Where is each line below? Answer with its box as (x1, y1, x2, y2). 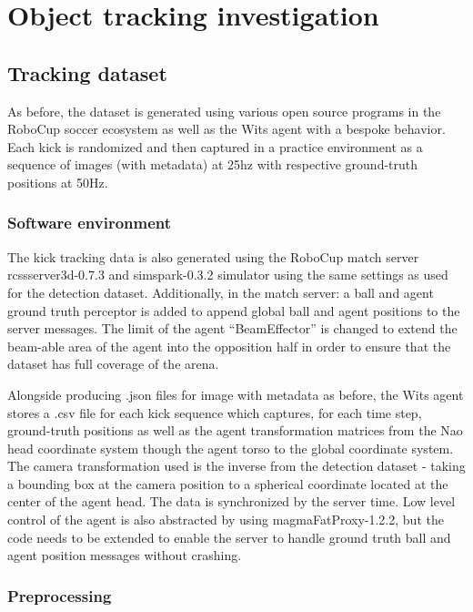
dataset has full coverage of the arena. (7, 354, 219, 373)
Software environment (7, 211, 172, 234)
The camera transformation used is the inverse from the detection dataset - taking (7, 456, 466, 475)
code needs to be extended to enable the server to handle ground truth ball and (7, 527, 451, 546)
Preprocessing (7, 584, 112, 607)
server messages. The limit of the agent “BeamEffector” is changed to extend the (7, 319, 458, 338)
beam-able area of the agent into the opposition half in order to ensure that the (7, 336, 451, 355)
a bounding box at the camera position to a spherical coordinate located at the (7, 474, 448, 493)
